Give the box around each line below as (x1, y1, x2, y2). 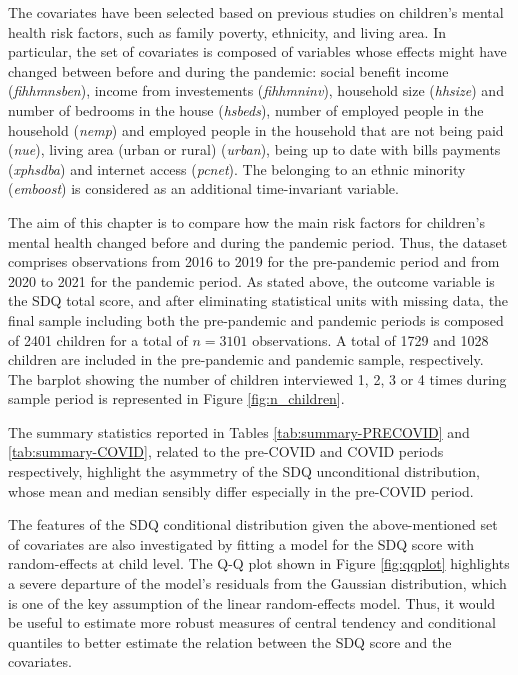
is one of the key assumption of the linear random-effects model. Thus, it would (8, 592, 495, 613)
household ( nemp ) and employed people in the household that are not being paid (8, 119, 504, 140)
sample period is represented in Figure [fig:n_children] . (8, 388, 345, 409)
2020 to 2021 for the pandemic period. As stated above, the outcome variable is (8, 270, 495, 291)
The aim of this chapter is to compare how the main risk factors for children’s (8, 211, 485, 232)
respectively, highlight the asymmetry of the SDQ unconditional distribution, (8, 461, 480, 482)
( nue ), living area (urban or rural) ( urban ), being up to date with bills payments (8, 139, 501, 160)
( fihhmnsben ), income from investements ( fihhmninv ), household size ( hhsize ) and (8, 80, 504, 101)
